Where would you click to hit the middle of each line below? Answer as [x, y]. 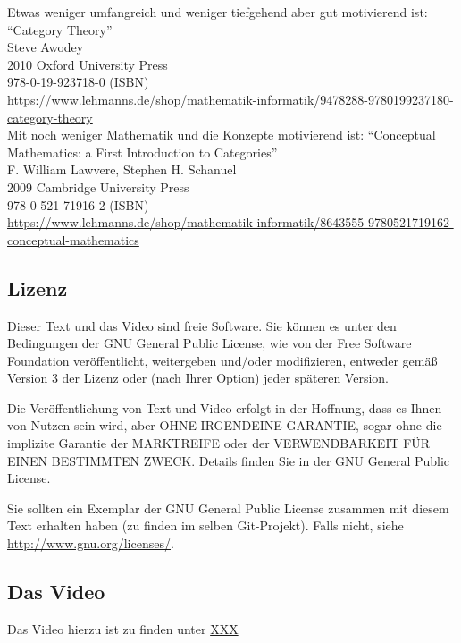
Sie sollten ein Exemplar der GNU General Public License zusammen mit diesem [228, 508]
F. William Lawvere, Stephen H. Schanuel [122, 169]
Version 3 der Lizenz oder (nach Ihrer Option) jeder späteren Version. [198, 378]
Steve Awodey [46, 47]
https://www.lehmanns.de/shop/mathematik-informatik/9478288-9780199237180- [230, 99]
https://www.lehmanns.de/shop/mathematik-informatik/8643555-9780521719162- [230, 222]
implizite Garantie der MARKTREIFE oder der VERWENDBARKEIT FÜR [219, 443]
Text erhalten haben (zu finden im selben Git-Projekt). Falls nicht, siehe [205, 525]
